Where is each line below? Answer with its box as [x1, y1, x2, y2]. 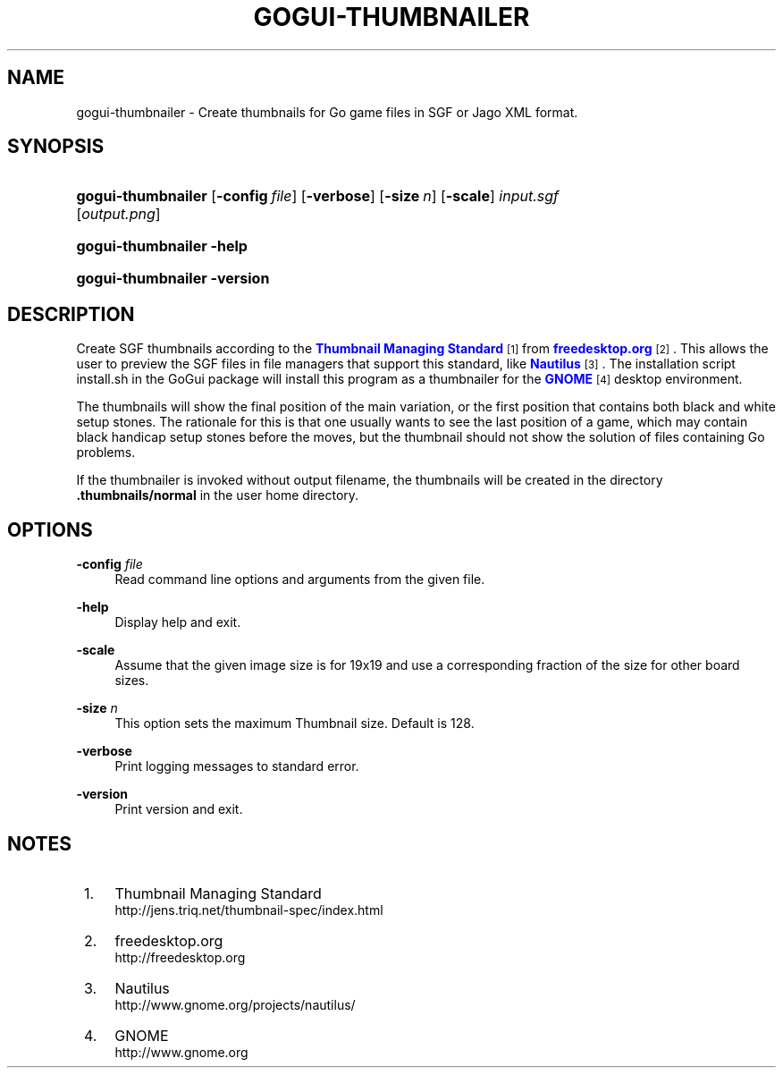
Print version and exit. [114, 801, 243, 817]
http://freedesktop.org [114, 949, 246, 965]
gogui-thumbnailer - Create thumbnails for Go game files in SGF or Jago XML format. [76, 104, 578, 120]
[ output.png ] [76, 205, 161, 224]
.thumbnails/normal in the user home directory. [76, 487, 359, 504]
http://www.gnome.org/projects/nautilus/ [114, 996, 356, 1012]
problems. [76, 444, 136, 461]
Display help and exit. [114, 614, 241, 631]
